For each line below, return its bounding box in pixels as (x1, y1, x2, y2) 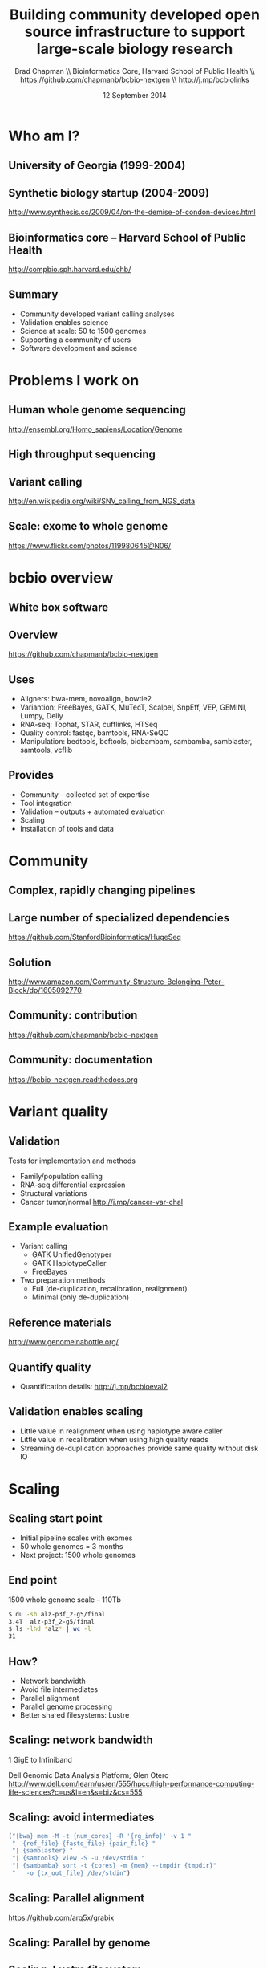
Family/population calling (19, 1171, 103, 1181)
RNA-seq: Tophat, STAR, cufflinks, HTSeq (19, 719, 158, 729)
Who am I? (8, 127, 80, 145)
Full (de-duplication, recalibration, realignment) (31, 1284, 188, 1294)
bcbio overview (8, 568, 114, 587)
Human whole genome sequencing (8, 403, 187, 417)
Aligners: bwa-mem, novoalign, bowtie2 (19, 693, 152, 703)
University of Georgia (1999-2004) (8, 159, 186, 173)
